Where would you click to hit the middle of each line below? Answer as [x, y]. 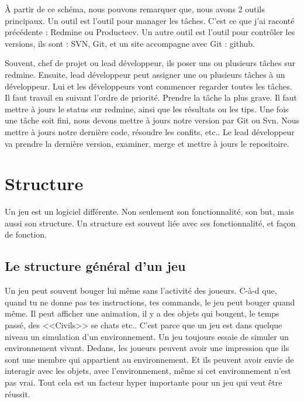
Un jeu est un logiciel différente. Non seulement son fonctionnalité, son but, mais [149, 212]
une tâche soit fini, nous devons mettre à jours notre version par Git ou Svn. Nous [152, 120]
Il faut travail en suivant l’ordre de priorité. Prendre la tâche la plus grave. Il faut [151, 97]
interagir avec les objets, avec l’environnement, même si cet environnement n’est [148, 371]
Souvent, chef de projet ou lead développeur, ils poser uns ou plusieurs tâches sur [150, 63]
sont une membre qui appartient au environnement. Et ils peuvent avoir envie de [149, 359]
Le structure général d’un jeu [95, 266]
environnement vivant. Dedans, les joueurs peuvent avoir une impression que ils [147, 348]
